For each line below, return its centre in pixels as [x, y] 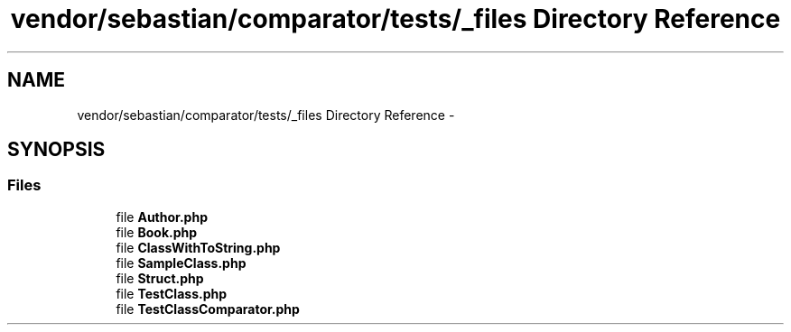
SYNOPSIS [56, 150]
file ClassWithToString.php [198, 247]
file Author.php [162, 217]
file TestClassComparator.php [208, 309]
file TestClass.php [172, 293]
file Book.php [157, 232]
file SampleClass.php [181, 263]
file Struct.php [160, 278]
